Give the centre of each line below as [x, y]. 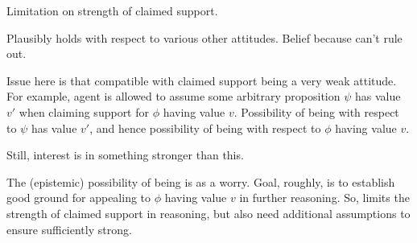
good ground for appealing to [79, 198]
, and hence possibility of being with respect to [205, 128]
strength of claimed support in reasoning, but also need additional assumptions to [208, 213]
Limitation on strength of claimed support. [112, 10]
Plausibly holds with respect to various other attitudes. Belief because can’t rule [204, 37]
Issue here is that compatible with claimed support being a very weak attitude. [202, 80]
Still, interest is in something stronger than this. [125, 155]
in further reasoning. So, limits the [324, 198]
